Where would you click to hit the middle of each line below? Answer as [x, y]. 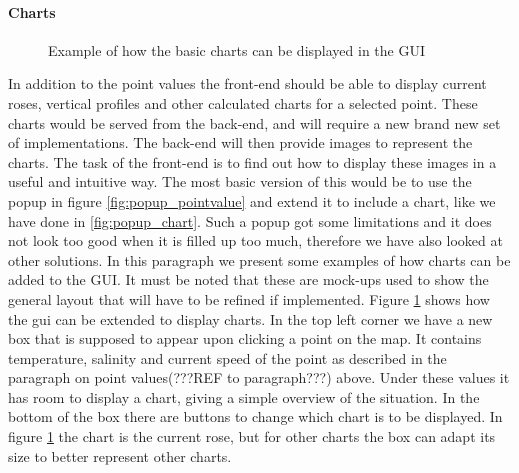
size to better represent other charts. [120, 455]
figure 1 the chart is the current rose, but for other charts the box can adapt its [252, 436]
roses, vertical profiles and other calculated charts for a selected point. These [243, 102]
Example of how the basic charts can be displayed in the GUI [236, 49]
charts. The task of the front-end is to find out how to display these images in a [252, 161]
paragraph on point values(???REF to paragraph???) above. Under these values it [259, 377]
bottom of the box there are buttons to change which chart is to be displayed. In [255, 416]
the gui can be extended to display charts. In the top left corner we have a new [250, 318]
